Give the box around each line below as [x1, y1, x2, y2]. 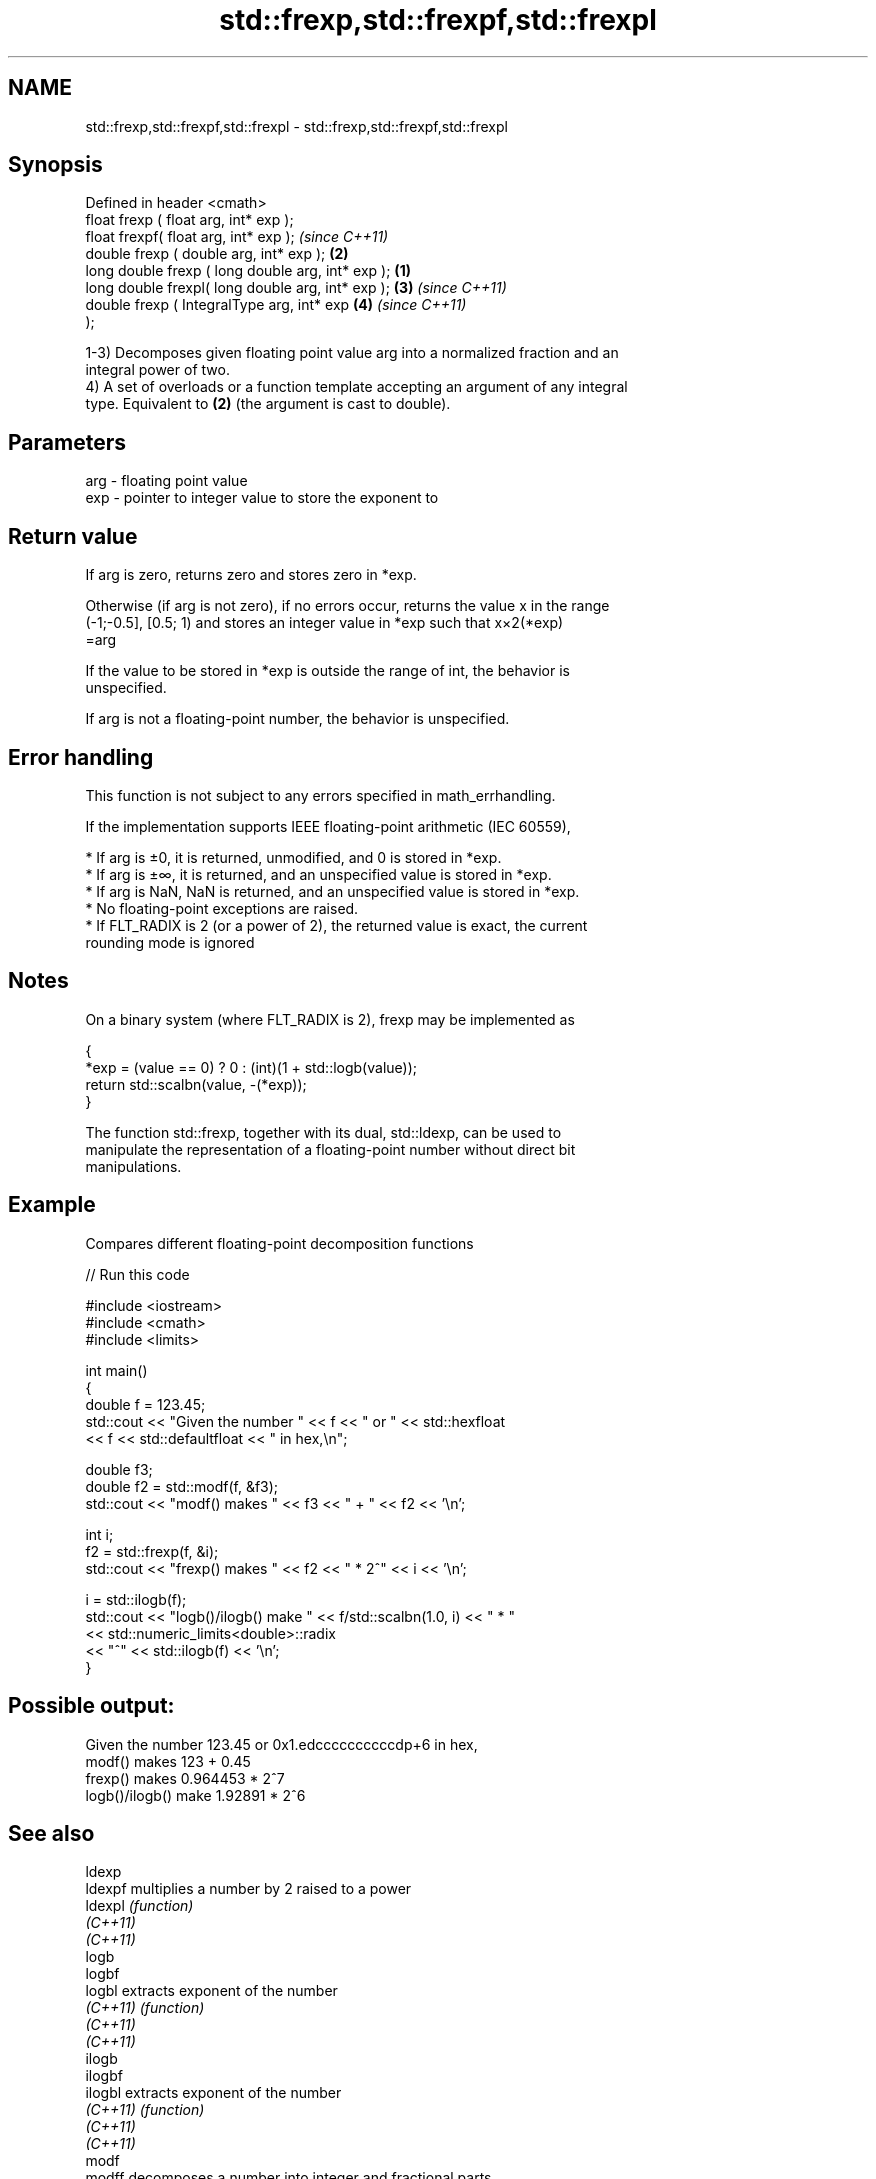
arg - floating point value [85, 472, 248, 490]
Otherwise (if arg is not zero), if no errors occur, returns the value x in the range [85, 597, 610, 615]
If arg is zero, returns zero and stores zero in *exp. [85, 566, 417, 584]
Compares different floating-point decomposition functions [85, 1234, 474, 1252]
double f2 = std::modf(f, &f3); [85, 1477, 279, 1495]
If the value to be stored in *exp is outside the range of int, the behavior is [85, 662, 570, 680]
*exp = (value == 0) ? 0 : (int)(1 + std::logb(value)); [85, 1058, 418, 1076]
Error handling [8, 744, 154, 770]
